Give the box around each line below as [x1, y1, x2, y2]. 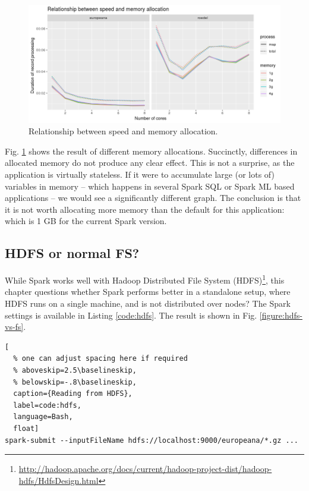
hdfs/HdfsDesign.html [18, 474, 99, 486]
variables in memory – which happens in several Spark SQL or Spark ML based [5, 180, 295, 192]
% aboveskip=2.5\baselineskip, [13, 366, 137, 374]
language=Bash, [13, 413, 73, 421]
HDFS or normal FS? [5, 244, 140, 262]
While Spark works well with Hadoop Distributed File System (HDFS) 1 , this [5, 272, 285, 286]
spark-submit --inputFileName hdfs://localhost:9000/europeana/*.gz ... [5, 436, 298, 445]
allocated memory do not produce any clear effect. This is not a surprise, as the [5, 156, 295, 169]
